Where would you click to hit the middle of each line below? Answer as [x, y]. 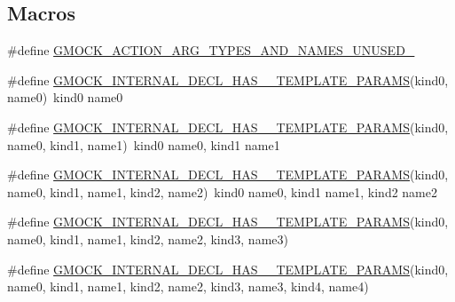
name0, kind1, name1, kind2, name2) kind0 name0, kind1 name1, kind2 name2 [222, 191]
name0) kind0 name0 [65, 97]
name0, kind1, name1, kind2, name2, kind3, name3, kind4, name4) [188, 286]
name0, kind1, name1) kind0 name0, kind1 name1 [144, 144]
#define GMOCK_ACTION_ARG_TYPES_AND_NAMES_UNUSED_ [211, 50]
